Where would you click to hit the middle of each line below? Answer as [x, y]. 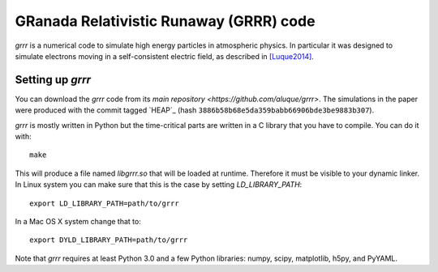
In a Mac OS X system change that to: [78, 221]
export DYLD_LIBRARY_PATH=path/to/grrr [109, 240]
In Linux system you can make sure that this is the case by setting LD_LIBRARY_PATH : [159, 185]
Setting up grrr [53, 80]
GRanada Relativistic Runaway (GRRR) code [165, 21]
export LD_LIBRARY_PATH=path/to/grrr [105, 203]
